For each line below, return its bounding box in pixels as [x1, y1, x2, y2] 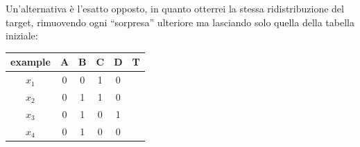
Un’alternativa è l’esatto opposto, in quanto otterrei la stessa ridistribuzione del [6, 1, 344, 15]
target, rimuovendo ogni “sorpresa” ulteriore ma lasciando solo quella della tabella [6, 14, 354, 29]
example [10, 55, 51, 69]
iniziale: [6, 28, 38, 43]
